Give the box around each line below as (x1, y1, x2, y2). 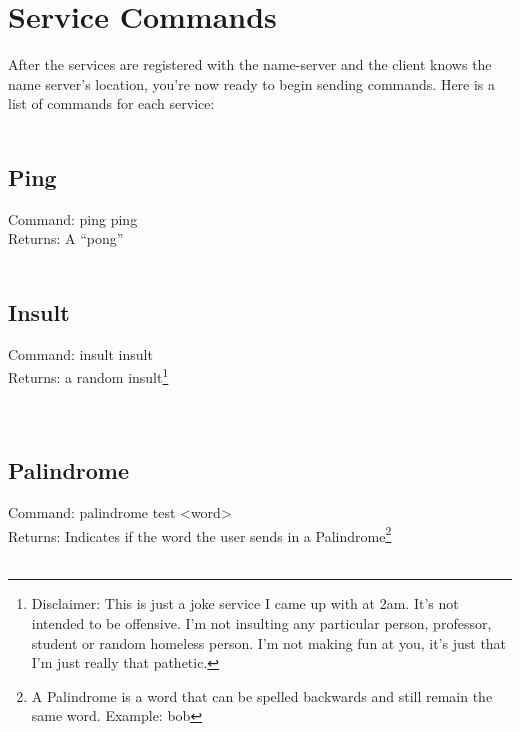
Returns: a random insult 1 (8, 364, 169, 387)
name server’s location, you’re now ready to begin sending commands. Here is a (8, 73, 496, 94)
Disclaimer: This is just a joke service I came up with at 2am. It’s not (31, 593, 459, 614)
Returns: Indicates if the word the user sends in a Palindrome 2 (8, 522, 392, 546)
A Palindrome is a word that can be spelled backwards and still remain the (31, 685, 493, 706)
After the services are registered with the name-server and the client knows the (8, 54, 492, 75)
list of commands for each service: (8, 93, 215, 114)
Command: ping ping (8, 208, 138, 229)
